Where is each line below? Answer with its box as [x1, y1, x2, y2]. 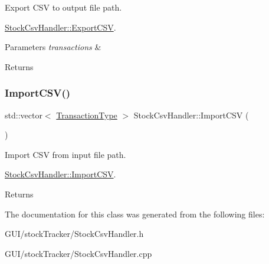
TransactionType [56, 108, 117, 121]
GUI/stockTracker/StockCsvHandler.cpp [5, 247, 152, 259]
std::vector [5, 108, 42, 121]
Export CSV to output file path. [5, 1, 122, 13]
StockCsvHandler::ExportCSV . [5, 21, 116, 33]
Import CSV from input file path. [5, 148, 126, 160]
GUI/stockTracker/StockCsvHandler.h [5, 227, 144, 240]
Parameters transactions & [5, 41, 101, 53]
